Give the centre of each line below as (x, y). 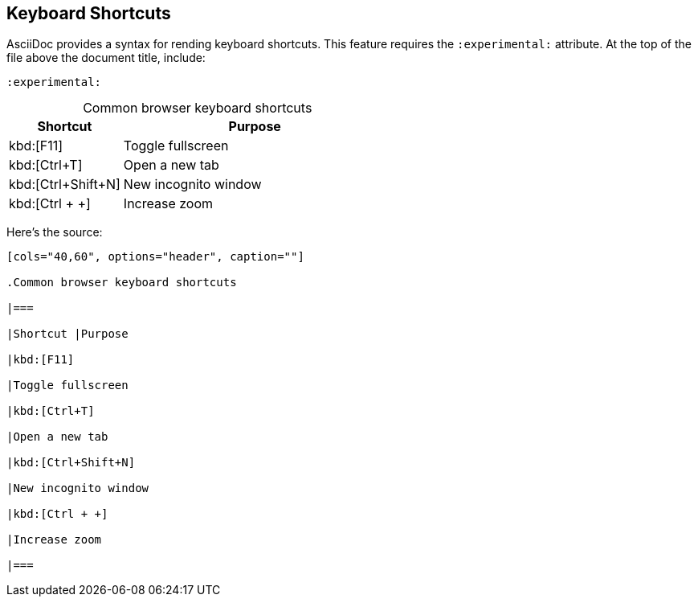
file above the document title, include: (106, 58)
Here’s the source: (55, 232)
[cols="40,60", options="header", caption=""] (155, 257)
